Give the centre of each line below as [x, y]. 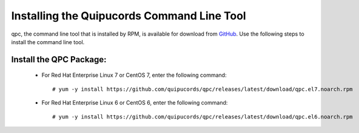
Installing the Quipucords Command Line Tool [129, 16]
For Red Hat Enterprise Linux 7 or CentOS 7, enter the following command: [134, 75]
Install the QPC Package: [59, 60]
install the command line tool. [48, 42]
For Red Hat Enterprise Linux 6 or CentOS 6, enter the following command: [135, 103]
